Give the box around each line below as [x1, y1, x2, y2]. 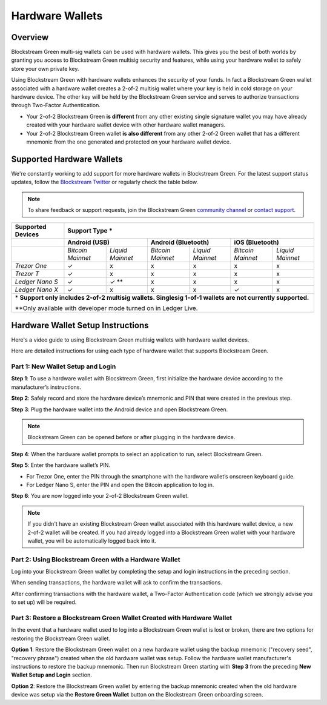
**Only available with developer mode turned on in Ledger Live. [15, 304, 198, 313]
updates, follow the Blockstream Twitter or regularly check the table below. [11, 179, 199, 186]
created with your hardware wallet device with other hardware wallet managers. [26, 121, 226, 128]
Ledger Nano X [15, 285, 59, 294]
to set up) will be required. [11, 598, 77, 606]
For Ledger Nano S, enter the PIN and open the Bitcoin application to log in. [26, 482, 214, 488]
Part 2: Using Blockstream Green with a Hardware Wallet [11, 555, 180, 563]
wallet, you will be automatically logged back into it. [27, 537, 157, 544]
